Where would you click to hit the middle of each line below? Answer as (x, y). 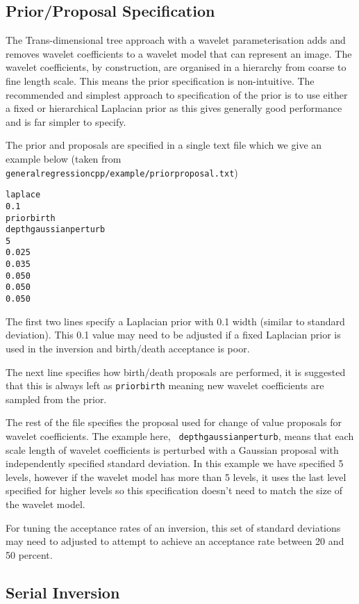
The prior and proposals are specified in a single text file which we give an (164, 145)
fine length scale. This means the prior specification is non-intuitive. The (160, 80)
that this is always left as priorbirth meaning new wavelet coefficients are (165, 385)
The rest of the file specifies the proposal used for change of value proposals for (174, 422)
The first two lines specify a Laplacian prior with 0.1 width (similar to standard (175, 321)
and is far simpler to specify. (66, 121)
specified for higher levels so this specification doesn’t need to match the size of (174, 490)
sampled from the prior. (56, 399)
